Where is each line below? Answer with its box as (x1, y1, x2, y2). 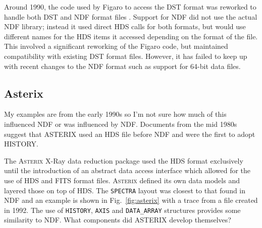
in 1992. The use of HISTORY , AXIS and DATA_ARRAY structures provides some (4, 204, 241, 215)
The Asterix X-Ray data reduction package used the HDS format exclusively (4, 155, 243, 166)
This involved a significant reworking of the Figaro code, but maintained (4, 41, 228, 51)
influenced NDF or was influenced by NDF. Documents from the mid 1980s (4, 118, 237, 129)
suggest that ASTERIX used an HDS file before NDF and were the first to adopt (4, 128, 255, 139)
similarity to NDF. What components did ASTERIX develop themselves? (4, 214, 231, 225)
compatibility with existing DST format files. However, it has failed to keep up (4, 50, 247, 61)
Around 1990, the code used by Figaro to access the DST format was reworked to (4, 2, 256, 12)
